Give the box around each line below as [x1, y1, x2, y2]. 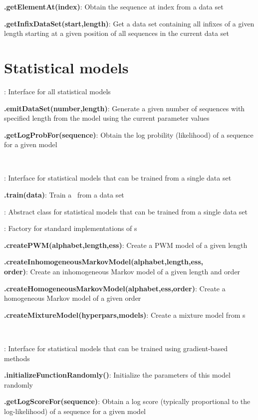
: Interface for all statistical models [4, 86, 111, 96]
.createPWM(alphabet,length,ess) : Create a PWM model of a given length [4, 239, 248, 250]
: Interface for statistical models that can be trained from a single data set [4, 173, 232, 183]
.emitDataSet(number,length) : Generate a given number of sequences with [4, 103, 245, 113]
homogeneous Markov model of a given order [4, 293, 141, 303]
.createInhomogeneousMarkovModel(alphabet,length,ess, [4, 256, 204, 267]
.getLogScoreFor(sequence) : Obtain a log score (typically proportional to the [4, 396, 251, 407]
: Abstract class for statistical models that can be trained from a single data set [4, 206, 248, 216]
